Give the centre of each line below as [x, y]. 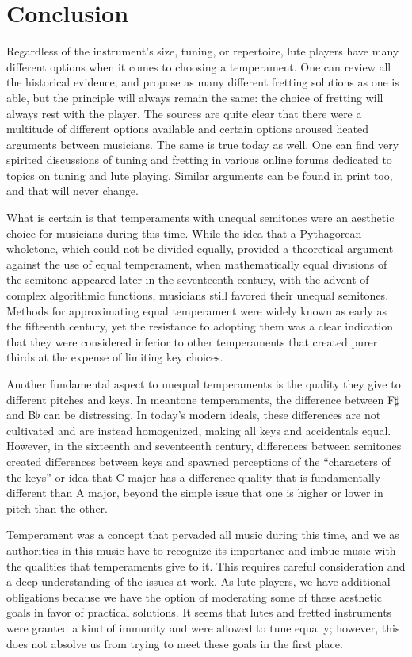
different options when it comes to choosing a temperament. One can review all [199, 66]
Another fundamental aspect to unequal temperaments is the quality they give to [204, 384]
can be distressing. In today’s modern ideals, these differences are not [212, 415]
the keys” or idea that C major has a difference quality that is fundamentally [194, 477]
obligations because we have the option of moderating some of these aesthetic [195, 596]
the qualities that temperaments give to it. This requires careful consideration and [206, 565]
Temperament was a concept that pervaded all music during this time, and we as [203, 535]
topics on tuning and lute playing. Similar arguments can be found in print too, [200, 175]
